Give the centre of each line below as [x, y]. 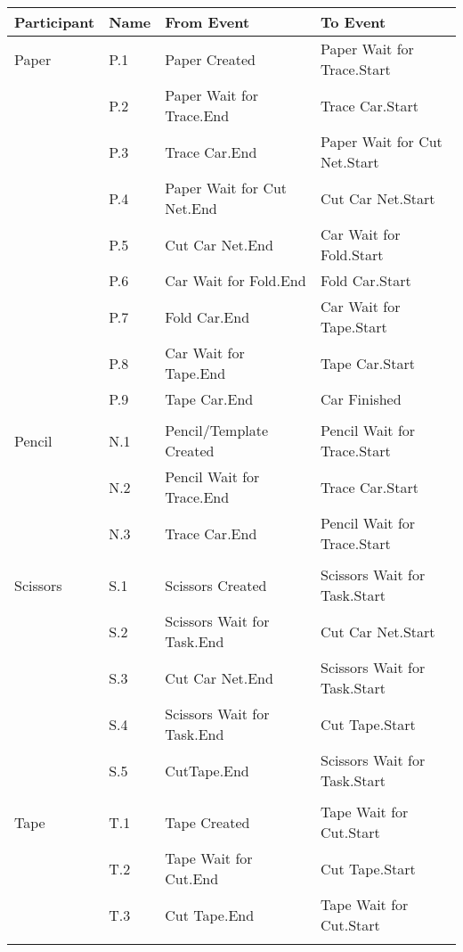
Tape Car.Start [368, 363]
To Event [353, 22]
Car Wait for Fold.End [236, 280]
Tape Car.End [209, 399]
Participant [55, 22]
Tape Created [207, 822]
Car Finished [361, 399]
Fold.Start [352, 254]
